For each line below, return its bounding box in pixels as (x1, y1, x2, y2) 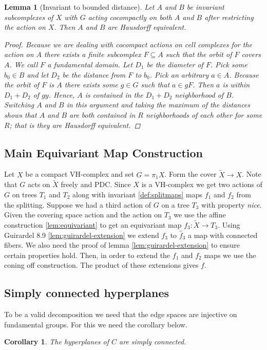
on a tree (161, 199, 189, 210)
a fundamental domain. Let (47, 59, 133, 69)
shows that (4, 109, 37, 120)
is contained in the (85, 89, 143, 100)
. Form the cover (164, 169, 217, 179)
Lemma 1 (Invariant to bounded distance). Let (4, 2, 155, 12)
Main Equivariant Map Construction (4, 144, 203, 160)
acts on (28, 179, 50, 190)
